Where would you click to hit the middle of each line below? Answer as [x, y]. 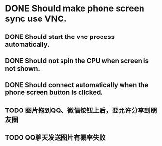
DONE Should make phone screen [75, 9]
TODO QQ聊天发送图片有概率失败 [55, 137]
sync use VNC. [36, 19]
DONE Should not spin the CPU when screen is [77, 61]
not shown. [22, 68]
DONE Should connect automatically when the [77, 85]
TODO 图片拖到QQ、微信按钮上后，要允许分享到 [78, 110]
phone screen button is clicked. [54, 93]
